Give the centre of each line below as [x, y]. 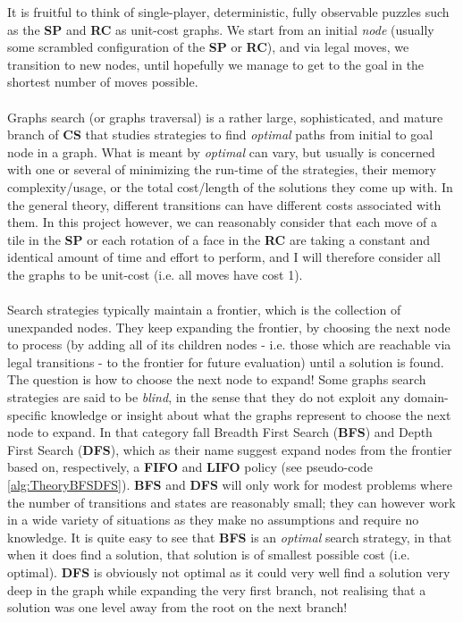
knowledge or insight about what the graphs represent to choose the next [251, 414]
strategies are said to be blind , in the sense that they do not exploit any [204, 397]
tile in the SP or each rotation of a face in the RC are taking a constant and [219, 239]
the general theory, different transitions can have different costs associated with [224, 204]
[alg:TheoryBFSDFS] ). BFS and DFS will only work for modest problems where [230, 485]
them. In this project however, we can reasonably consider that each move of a [222, 222]
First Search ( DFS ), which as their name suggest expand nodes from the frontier [230, 449]
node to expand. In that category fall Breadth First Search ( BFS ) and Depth [220, 432]
